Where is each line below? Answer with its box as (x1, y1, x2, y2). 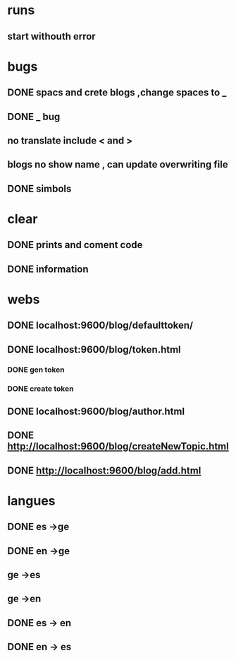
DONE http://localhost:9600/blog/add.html (7, 464, 201, 476)
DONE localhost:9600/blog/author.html (7, 405, 185, 417)
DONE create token (7, 384, 74, 394)
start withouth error (7, 30, 97, 42)
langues (7, 493, 56, 509)
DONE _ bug (7, 110, 61, 122)
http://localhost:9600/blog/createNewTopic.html (7, 440, 229, 452)
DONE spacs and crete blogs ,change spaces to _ (7, 87, 227, 99)
